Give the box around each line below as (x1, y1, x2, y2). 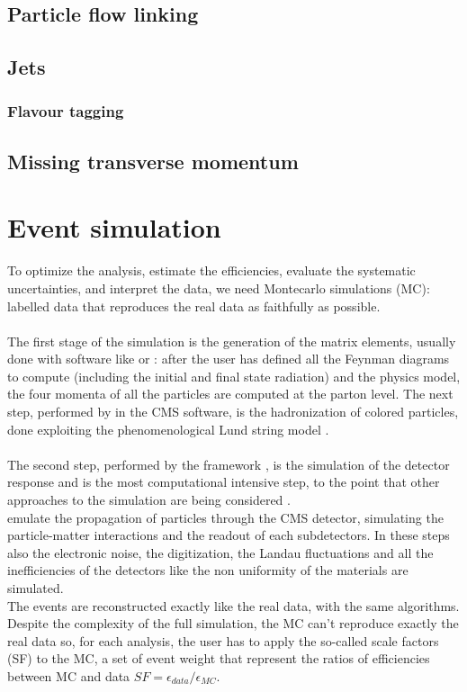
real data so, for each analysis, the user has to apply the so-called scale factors (7, 631, 439, 650)
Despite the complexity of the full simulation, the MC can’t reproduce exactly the (7, 614, 459, 633)
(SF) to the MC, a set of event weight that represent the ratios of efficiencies (7, 649, 430, 668)
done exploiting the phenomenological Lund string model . (7, 419, 329, 438)
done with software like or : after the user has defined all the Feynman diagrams (7, 349, 450, 368)
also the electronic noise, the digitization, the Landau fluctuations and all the (7, 543, 434, 562)
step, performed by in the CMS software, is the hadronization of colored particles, (7, 402, 459, 421)
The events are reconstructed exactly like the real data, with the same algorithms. (7, 596, 460, 615)
